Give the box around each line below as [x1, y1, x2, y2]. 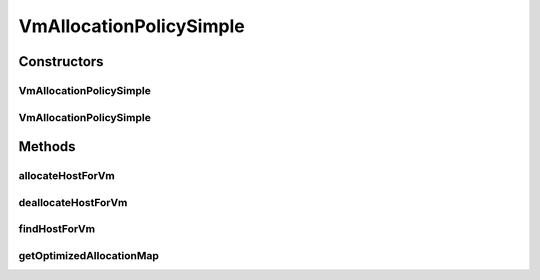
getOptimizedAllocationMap [18, 248, 159, 262]
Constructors [18, 53, 104, 70]
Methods [18, 138, 76, 155]
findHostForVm [18, 222, 95, 236]
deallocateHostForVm [18, 195, 128, 209]
